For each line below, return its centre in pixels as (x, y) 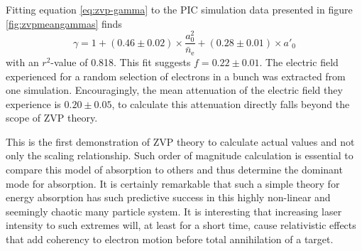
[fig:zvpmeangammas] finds (64, 23)
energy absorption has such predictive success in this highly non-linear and (168, 197)
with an (22, 62)
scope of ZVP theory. (52, 118)
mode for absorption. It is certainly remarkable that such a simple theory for (173, 183)
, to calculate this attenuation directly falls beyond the (231, 103)
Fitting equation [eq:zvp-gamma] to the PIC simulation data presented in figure (179, 9)
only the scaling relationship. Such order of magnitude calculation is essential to (180, 155)
